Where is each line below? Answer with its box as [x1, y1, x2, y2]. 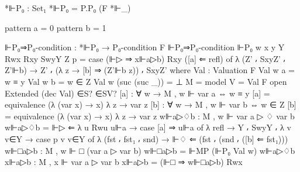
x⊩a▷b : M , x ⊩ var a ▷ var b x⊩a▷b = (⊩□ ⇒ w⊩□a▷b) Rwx [5, 156, 243, 168]
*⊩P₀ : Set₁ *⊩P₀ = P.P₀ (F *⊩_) [5, 2, 131, 13]
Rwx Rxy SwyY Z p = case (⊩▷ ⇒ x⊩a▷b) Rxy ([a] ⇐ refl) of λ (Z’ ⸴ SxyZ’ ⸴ [5, 52, 286, 64]
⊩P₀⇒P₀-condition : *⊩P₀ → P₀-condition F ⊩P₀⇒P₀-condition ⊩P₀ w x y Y [5, 41, 285, 53]
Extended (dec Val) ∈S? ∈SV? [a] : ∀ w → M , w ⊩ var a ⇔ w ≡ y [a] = [5, 87, 270, 99]
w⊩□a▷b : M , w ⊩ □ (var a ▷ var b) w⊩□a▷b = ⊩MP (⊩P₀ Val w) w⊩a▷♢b [5, 144, 295, 156]
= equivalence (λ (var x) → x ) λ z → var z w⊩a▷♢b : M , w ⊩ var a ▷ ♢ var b [5, 109, 295, 122]
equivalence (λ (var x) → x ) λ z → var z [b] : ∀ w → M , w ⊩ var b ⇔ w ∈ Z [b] [5, 98, 296, 111]
